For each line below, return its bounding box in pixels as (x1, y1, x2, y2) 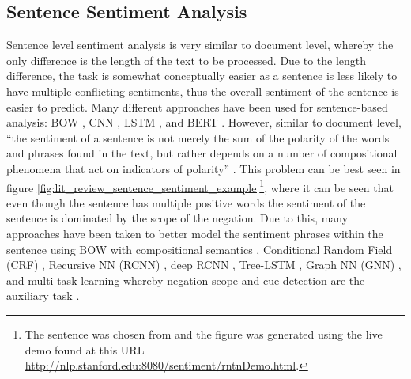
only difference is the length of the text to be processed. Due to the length (6, 51, 367, 68)
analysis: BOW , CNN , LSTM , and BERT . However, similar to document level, (6, 114, 402, 131)
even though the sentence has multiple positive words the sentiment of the (6, 194, 366, 210)
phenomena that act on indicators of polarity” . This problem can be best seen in (6, 160, 401, 176)
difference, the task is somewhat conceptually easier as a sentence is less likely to (6, 67, 398, 84)
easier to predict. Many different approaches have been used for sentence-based (6, 98, 388, 115)
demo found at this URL (25, 341, 145, 358)
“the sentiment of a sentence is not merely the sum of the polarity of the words (6, 129, 390, 146)
